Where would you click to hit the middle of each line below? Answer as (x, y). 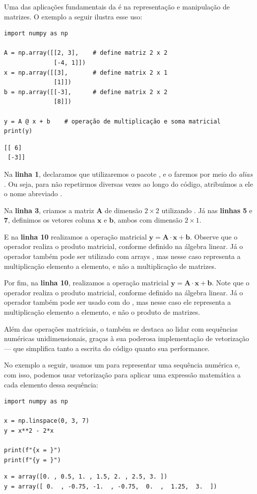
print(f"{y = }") (32, 460)
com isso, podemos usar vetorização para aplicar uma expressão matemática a (122, 374)
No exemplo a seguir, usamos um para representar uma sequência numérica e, (122, 365)
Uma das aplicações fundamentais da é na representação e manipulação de (117, 6)
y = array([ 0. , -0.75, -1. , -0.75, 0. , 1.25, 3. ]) (111, 486)
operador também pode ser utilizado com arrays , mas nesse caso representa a (122, 256)
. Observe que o (214, 236)
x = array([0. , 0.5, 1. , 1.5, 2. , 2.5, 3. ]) (86, 477)
